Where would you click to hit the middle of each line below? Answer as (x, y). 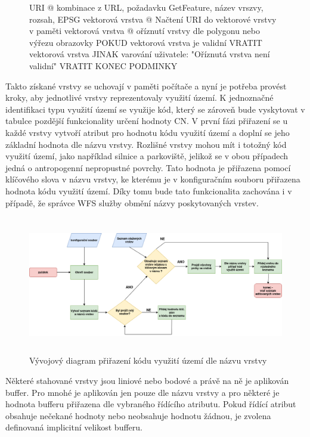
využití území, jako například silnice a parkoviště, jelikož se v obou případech (147, 156)
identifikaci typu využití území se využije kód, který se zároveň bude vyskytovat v (155, 109)
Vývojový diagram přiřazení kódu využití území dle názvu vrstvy (148, 360)
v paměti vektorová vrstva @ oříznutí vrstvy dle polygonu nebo (145, 31)
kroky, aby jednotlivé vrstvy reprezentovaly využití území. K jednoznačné (139, 97)
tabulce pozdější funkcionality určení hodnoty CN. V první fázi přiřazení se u (147, 121)
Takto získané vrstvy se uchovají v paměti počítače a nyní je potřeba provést (146, 86)
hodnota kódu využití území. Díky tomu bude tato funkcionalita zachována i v (149, 190)
